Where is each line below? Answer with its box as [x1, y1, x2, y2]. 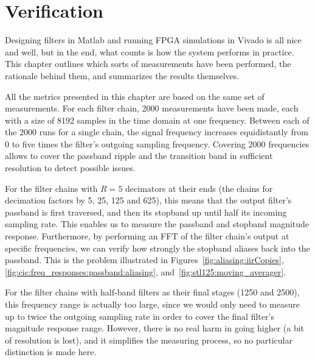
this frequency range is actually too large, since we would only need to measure [5, 298, 300, 310]
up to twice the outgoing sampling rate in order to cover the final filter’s [5, 309, 274, 322]
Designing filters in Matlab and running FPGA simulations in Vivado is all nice [5, 34, 302, 46]
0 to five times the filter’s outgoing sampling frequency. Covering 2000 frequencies [5, 137, 310, 150]
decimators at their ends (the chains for [125, 182, 273, 194]
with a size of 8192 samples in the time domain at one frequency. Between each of [5, 113, 310, 126]
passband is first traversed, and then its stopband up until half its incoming [5, 205, 287, 218]
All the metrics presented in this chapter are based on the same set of [5, 90, 265, 102]
